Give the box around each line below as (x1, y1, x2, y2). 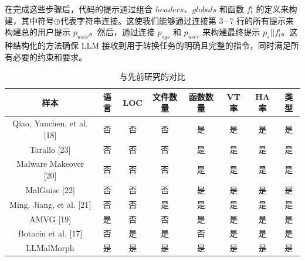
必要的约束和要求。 (12, 50, 87, 63)
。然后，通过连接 (89, 26, 155, 38)
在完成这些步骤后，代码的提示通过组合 (5, 3, 152, 15)
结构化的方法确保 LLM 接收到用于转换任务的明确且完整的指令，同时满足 (12, 39, 291, 51)
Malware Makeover (16, 157, 84, 170)
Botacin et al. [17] (18, 227, 83, 239)
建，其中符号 (5, 14, 54, 26)
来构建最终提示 (202, 26, 260, 38)
